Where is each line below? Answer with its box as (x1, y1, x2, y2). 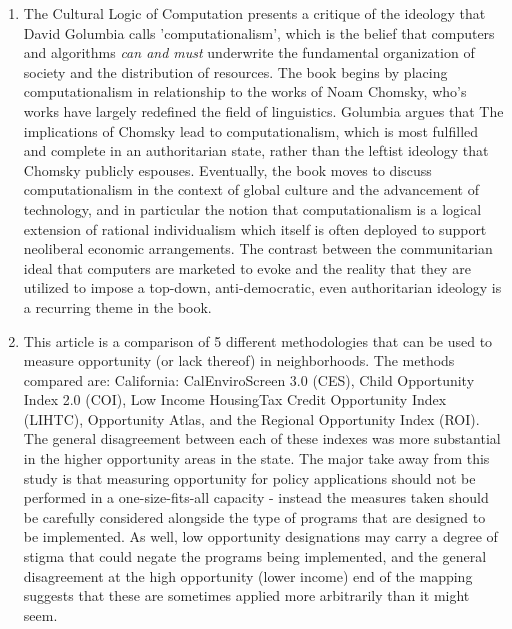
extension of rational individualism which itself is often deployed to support (23, 218, 487, 239)
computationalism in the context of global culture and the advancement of (23, 179, 479, 200)
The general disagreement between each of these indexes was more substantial (23, 428, 501, 449)
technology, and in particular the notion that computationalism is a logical (23, 198, 482, 219)
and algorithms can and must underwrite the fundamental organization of (23, 42, 475, 63)
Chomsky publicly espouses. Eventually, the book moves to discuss (23, 159, 432, 180)
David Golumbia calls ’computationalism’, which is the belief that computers (23, 22, 495, 43)
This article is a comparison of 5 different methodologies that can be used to (23, 330, 493, 351)
